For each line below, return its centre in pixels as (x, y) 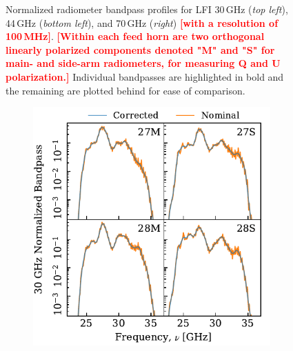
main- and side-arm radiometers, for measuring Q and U (143, 63)
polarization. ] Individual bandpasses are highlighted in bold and (145, 76)
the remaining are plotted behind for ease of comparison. (125, 90)
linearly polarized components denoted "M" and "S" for (140, 49)
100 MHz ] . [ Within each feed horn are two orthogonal (135, 36)
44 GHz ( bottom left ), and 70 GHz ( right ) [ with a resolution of (142, 22)
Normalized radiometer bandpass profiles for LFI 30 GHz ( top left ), (147, 9)
